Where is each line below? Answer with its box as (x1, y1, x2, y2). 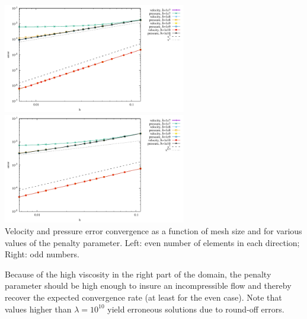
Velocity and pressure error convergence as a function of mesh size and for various (5, 225, 302, 237)
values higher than (5, 302, 72, 315)
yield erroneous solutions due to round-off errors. (107, 302, 284, 315)
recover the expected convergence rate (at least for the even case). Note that (5, 291, 282, 303)
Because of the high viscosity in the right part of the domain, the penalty (5, 267, 271, 280)
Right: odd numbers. (5, 248, 79, 260)
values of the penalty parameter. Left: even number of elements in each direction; (5, 236, 300, 248)
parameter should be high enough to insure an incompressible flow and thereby (5, 279, 292, 292)
